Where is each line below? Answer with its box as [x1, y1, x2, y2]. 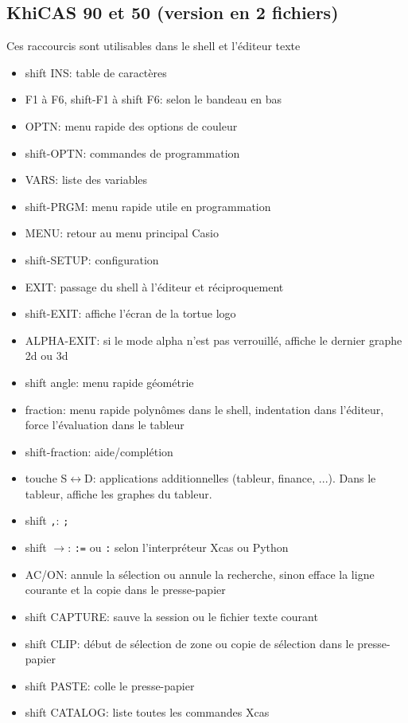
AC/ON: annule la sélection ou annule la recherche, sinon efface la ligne [25, 565, 375, 582]
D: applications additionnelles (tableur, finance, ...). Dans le [84, 470, 376, 487]
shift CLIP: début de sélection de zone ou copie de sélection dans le [25, 635, 354, 651]
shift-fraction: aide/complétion [25, 443, 173, 459]
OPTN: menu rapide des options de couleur [25, 117, 238, 134]
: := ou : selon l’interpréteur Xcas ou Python [68, 539, 289, 556]
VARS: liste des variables [25, 171, 148, 188]
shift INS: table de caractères [25, 64, 167, 80]
